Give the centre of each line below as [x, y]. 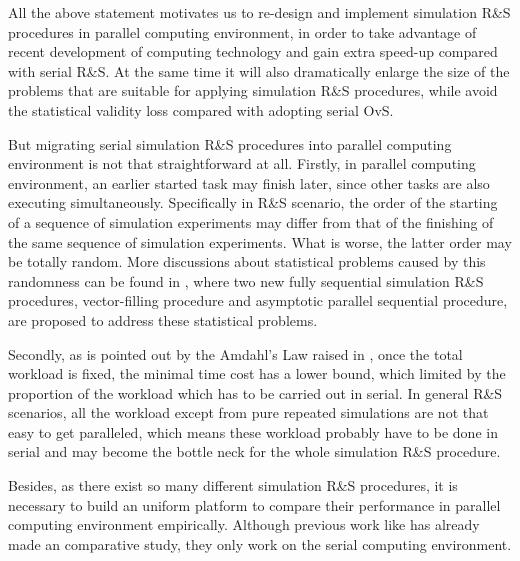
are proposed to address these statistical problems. [163, 319]
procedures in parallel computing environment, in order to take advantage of [242, 31]
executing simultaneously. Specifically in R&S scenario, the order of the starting [253, 202]
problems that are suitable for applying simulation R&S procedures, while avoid [253, 90]
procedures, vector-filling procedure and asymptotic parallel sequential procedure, [258, 300]
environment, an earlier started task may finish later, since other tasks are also [249, 182]
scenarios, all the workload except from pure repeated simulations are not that [248, 412]
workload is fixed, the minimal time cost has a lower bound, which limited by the [257, 373]
